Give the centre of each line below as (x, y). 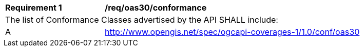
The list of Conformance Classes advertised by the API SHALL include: (142, 20)
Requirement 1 (34, 8)
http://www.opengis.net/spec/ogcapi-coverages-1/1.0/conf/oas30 (232, 32)
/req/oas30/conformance (156, 8)
